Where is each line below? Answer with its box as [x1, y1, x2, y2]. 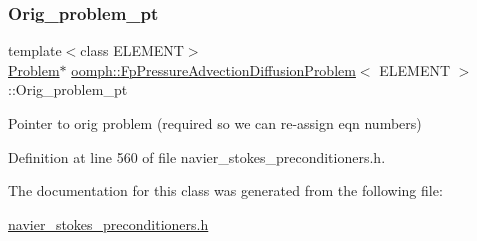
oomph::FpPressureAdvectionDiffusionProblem [71, 59, 356, 80]
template [8, 40, 62, 61]
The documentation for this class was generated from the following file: [8, 180, 443, 201]
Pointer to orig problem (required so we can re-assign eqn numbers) [8, 113, 422, 133]
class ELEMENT [80, 40, 184, 61]
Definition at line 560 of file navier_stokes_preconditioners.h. [8, 146, 386, 167]
